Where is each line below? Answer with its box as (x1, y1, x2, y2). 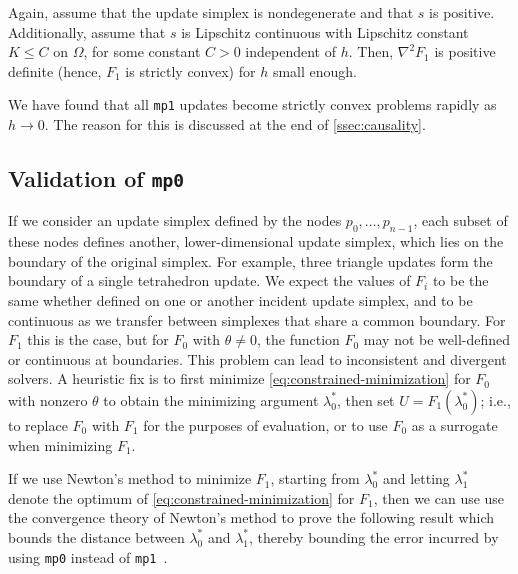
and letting (382, 468, 450, 489)
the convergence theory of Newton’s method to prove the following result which (8, 507, 495, 528)
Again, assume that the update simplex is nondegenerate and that (8, 2, 414, 22)
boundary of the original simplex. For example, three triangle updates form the (8, 250, 493, 271)
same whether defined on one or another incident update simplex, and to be (8, 289, 473, 310)
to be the (432, 270, 489, 291)
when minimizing (8, 434, 113, 455)
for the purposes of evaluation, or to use (143, 414, 388, 435)
